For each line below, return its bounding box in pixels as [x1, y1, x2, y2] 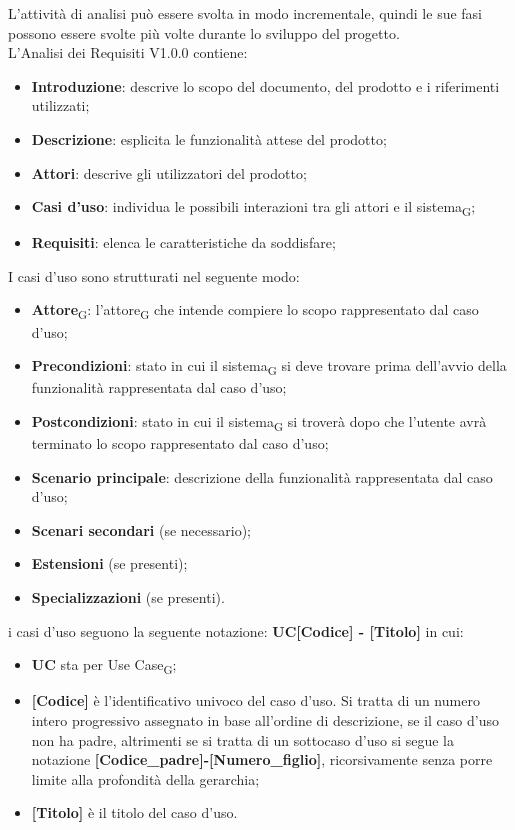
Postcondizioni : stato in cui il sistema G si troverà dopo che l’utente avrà [31, 410, 487, 434]
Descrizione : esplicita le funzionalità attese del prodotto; [31, 128, 387, 149]
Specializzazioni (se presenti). [31, 587, 225, 607]
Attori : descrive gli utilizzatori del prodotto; [31, 162, 307, 183]
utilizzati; [31, 95, 90, 116]
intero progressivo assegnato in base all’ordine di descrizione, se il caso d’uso [31, 709, 499, 730]
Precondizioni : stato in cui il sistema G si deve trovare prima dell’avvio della [31, 355, 507, 378]
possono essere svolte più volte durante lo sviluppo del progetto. [8, 22, 400, 43]
